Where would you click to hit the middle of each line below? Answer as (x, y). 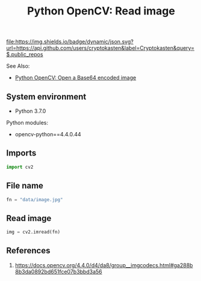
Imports (21, 153)
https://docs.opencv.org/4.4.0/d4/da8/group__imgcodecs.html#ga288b (104, 265)
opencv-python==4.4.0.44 (48, 134)
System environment (46, 96)
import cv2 (20, 167)
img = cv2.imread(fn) (33, 232)
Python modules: (27, 122)
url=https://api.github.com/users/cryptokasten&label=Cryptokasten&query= (100, 48)
